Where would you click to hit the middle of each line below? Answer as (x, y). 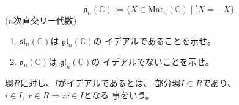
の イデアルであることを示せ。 (154, 40)
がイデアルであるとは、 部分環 (119, 83)
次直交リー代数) (45, 20)
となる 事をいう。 (119, 94)
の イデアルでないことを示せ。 (153, 62)
